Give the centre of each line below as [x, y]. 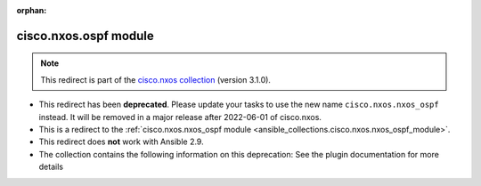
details [51, 167]
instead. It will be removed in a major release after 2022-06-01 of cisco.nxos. [180, 117]
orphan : [32, 10]
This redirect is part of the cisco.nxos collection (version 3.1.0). [156, 79]
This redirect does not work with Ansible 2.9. [121, 142]
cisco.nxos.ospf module [86, 36]
